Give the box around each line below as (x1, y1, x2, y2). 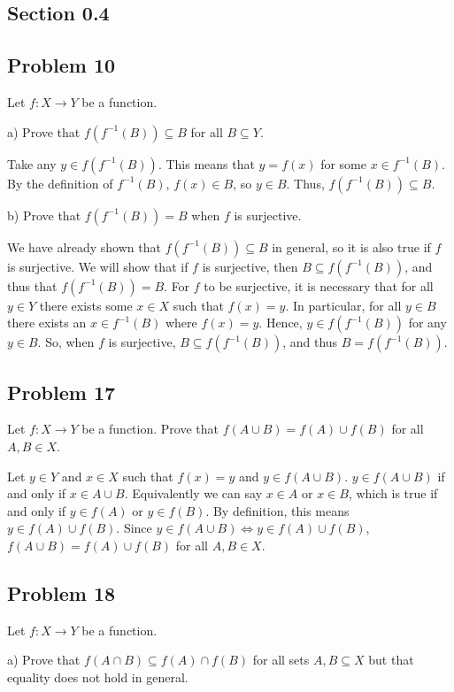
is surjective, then (202, 257, 298, 275)
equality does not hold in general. (7, 667, 189, 686)
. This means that (158, 154, 255, 173)
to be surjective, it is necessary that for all (204, 276, 434, 295)
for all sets (252, 650, 310, 669)
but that (368, 650, 414, 669)
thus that (7, 276, 58, 295)
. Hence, (258, 313, 303, 332)
